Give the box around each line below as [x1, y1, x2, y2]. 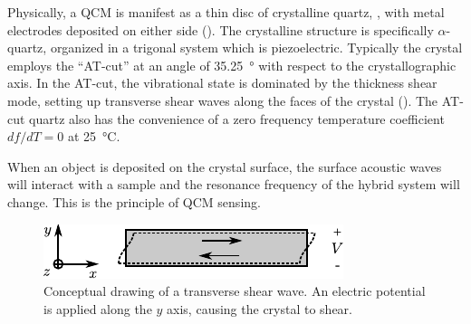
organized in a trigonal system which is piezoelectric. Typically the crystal [50, 38, 463, 57]
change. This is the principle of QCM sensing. [7, 192, 261, 211]
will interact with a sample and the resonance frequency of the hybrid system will [7, 175, 460, 194]
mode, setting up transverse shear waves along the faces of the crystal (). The [7, 91, 438, 110]
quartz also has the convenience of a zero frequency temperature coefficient [29, 109, 445, 128]
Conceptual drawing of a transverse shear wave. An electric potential [43, 281, 426, 300]
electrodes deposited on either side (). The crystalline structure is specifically [7, 20, 434, 39]
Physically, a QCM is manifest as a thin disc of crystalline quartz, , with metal [7, 3, 445, 21]
